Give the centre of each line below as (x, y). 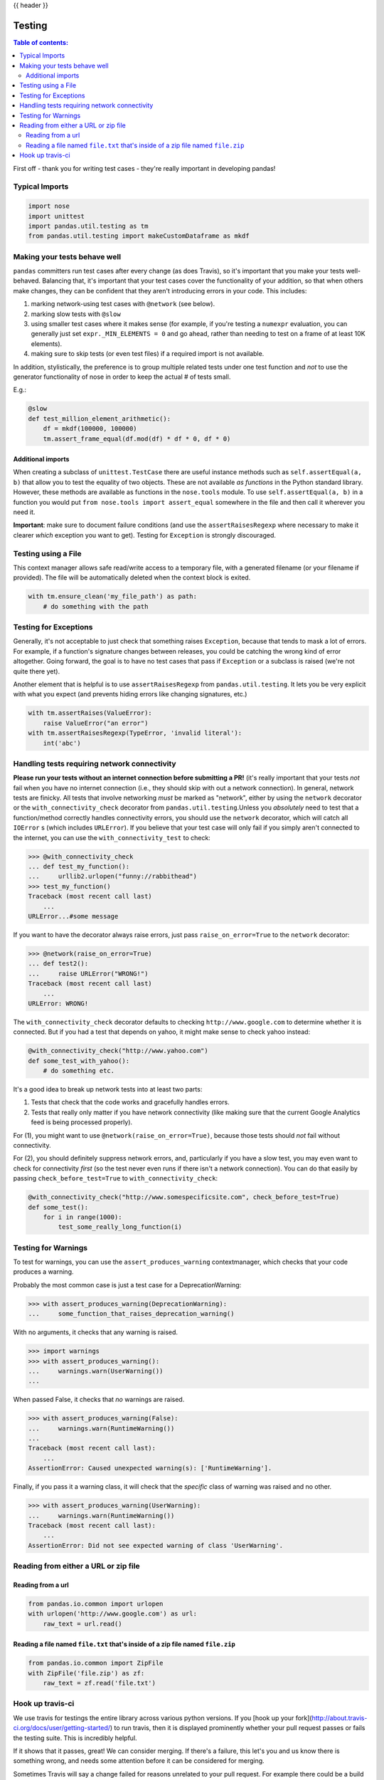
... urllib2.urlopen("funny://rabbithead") (112, 876)
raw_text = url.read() (82, 1624)
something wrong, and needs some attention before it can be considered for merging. (139, 1761)
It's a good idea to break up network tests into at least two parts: (108, 1089)
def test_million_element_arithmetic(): (99, 419)
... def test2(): (58, 964)
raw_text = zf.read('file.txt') (100, 1683)
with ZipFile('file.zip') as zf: (86, 1673)
